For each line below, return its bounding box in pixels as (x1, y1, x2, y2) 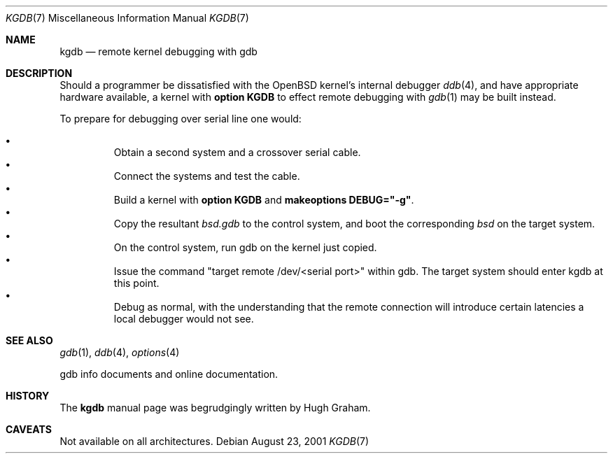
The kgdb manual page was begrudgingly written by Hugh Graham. (59, 402, 371, 414)
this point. (113, 277, 160, 289)
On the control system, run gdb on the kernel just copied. (113, 241, 377, 253)
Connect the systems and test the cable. (113, 170, 300, 182)
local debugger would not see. (113, 313, 254, 325)
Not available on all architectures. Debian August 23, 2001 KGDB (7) (59, 435, 369, 447)
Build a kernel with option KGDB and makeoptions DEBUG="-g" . (113, 194, 414, 206)
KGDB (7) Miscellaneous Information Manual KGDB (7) (6, 12, 249, 24)
